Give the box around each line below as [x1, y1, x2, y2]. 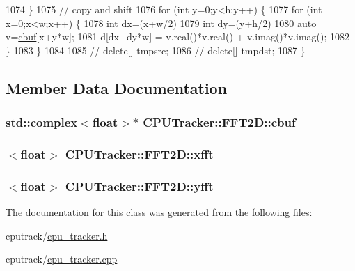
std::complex [6, 114, 78, 131]
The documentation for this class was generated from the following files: [6, 205, 313, 219]
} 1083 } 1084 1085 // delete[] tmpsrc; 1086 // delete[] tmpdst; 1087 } [6, 42, 306, 57]
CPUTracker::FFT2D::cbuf [143, 114, 296, 131]
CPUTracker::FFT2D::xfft [65, 145, 214, 162]
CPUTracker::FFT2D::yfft [65, 177, 214, 194]
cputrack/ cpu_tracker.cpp [6, 251, 118, 266]
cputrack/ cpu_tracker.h [6, 228, 108, 242]
